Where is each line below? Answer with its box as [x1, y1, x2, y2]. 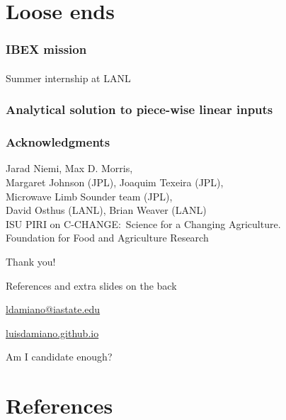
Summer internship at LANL [6, 70, 131, 85]
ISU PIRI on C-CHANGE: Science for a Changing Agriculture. [6, 216, 281, 231]
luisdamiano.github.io [6, 325, 99, 340]
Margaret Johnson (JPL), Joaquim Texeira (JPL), [6, 175, 224, 190]
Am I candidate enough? [6, 349, 113, 364]
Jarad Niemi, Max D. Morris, [6, 161, 133, 176]
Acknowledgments [6, 133, 110, 151]
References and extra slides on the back [6, 278, 177, 293]
